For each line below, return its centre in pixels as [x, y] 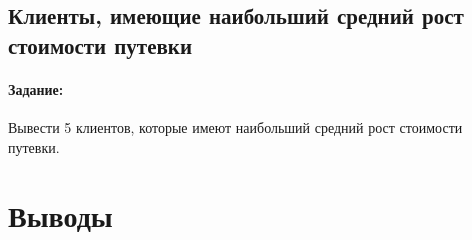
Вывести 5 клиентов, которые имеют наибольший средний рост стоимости [235, 126]
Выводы [60, 215]
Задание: [36, 88]
